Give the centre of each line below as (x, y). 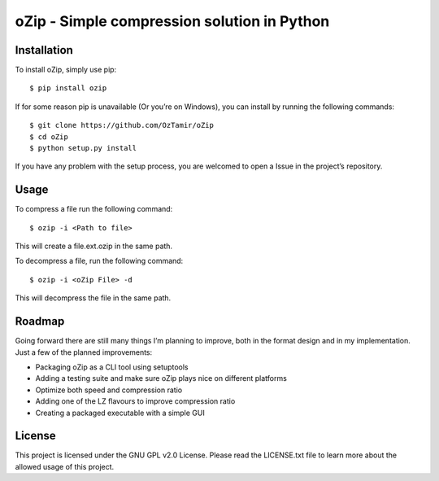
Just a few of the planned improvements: (84, 352)
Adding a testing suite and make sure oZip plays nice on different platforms (161, 378)
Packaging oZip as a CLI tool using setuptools (112, 367)
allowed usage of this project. (65, 466)
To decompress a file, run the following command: (99, 261)
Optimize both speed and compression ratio (109, 390)
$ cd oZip (49, 137)
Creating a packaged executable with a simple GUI (120, 413)
